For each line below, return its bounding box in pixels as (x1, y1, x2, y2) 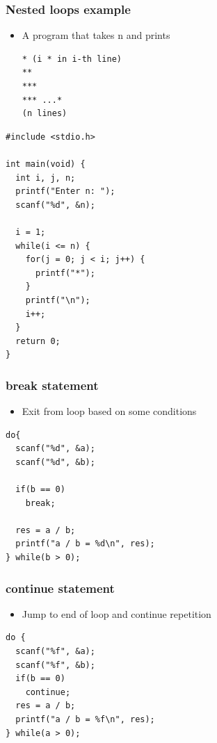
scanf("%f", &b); (15, 660, 95, 670)
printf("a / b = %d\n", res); (15, 539, 155, 549)
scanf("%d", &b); (15, 457, 95, 467)
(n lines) (22, 108, 67, 119)
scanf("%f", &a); (15, 646, 95, 657)
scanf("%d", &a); (15, 443, 95, 454)
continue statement (6, 579, 115, 596)
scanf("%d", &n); (15, 199, 95, 210)
